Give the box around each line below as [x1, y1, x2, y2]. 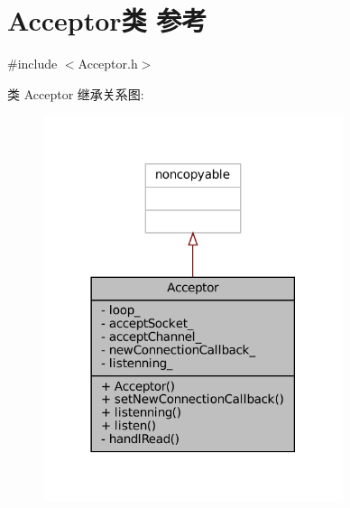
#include [7, 54, 58, 73]
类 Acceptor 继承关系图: [7, 84, 144, 103]
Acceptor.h [78, 54, 138, 73]
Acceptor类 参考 [7, 2, 207, 39]
